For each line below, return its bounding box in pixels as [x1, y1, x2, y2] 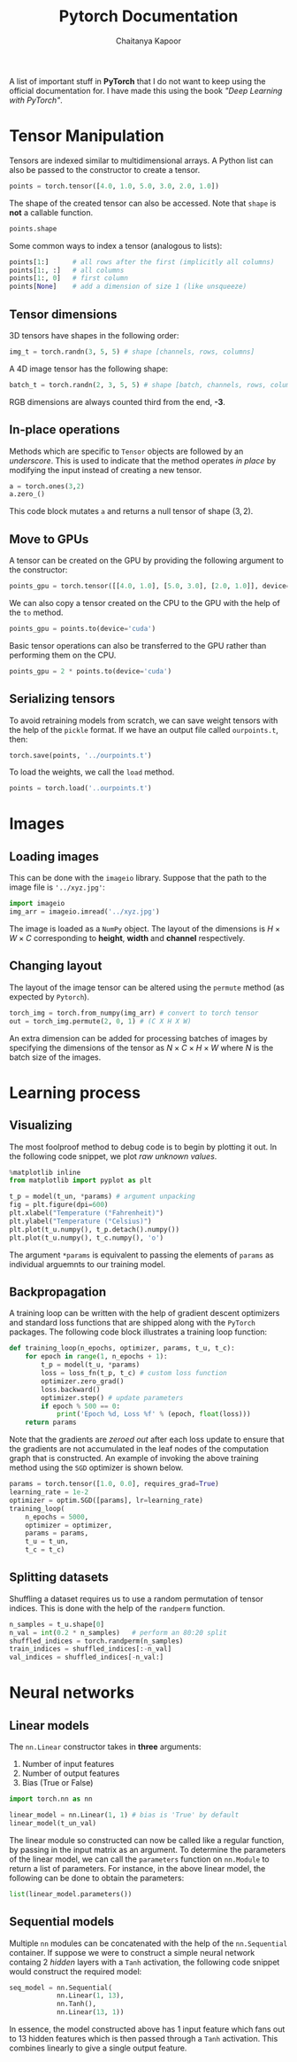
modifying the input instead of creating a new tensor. [9, 464, 202, 475]
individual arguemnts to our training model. [9, 1258, 166, 1269]
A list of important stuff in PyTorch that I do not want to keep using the [9, 75, 266, 86]
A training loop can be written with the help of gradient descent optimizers [9, 1308, 280, 1319]
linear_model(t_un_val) [9, 1818, 97, 1827]
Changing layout [9, 959, 103, 974]
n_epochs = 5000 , [25, 1513, 89, 1521]
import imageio [9, 899, 65, 908]
